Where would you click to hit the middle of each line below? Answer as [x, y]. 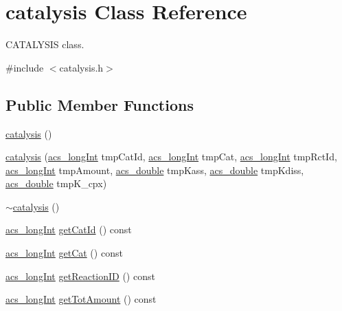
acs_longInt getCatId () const [69, 229]
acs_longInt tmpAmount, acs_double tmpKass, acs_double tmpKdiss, [155, 170]
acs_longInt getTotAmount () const [81, 299]
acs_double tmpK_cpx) [56, 183]
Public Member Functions [100, 104]
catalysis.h [81, 67]
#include [25, 67]
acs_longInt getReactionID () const [80, 276]
